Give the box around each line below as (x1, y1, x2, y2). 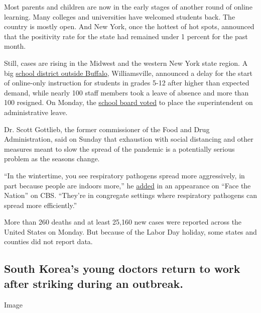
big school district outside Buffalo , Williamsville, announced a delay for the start (4, 67, 253, 78)
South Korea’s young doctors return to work (4, 261, 240, 276)
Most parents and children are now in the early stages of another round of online (4, 2, 252, 12)
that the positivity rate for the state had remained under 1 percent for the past (4, 31, 248, 41)
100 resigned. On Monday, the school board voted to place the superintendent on (4, 97, 253, 108)
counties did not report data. (4, 236, 93, 247)
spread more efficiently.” (4, 199, 77, 210)
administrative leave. (4, 107, 68, 117)
